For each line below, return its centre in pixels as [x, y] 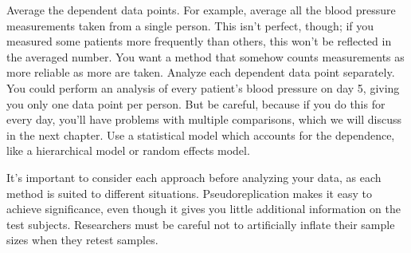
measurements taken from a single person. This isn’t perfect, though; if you [190, 25]
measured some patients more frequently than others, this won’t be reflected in [199, 41]
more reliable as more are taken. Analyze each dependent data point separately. [201, 72]
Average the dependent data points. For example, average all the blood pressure [201, 10]
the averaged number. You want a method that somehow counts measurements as [205, 56]
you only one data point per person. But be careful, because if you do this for [196, 103]
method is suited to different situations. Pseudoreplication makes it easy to [189, 193]
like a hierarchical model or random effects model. [128, 150]
